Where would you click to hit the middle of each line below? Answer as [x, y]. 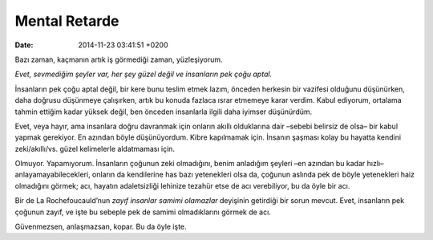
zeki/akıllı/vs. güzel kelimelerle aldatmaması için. [95, 148]
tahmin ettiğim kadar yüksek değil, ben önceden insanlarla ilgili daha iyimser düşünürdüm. [164, 112]
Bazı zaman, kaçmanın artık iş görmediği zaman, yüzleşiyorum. [119, 59]
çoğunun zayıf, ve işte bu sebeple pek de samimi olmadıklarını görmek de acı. [143, 212]
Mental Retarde [67, 21]
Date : [24, 45]
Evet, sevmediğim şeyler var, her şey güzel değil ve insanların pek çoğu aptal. [144, 74]
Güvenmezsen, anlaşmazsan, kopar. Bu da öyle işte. [101, 227]
